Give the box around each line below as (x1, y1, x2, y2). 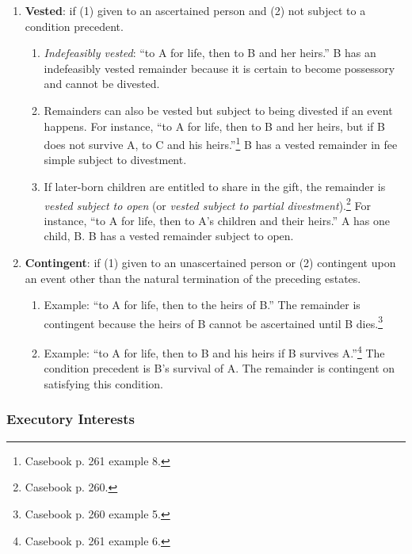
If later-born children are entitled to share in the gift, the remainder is (44, 178, 386, 194)
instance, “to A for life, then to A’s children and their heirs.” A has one (44, 212, 390, 228)
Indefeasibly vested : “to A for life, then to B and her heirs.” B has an (44, 44, 376, 61)
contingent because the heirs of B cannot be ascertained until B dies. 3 (44, 312, 383, 331)
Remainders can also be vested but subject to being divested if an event (44, 101, 393, 118)
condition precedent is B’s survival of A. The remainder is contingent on (44, 360, 395, 376)
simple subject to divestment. (44, 151, 187, 168)
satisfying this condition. (44, 375, 163, 392)
